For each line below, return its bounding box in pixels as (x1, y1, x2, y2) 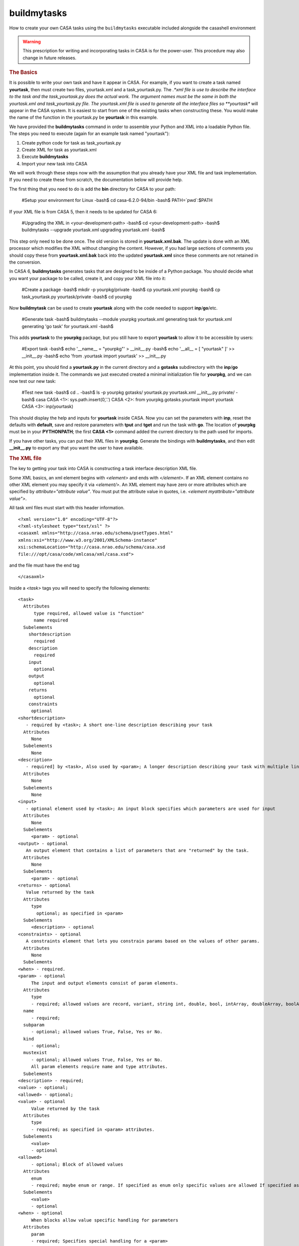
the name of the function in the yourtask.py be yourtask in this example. (9, 115, 158, 121)
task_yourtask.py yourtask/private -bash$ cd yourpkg (21, 294, 132, 300)
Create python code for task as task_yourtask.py (21, 140, 122, 146)
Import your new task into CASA (21, 160, 88, 166)
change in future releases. (22, 55, 77, 61)
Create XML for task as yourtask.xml (21, 147, 97, 153)
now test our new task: (9, 378, 56, 384)
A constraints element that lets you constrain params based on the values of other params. (25, 938, 260, 944)
